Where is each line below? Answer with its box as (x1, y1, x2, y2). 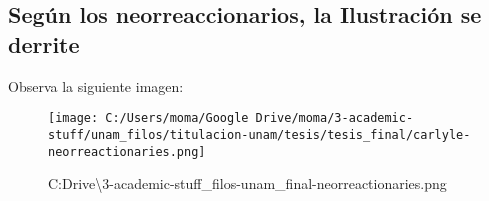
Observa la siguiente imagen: (8, 75, 184, 96)
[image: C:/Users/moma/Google (48, 111, 249, 126)
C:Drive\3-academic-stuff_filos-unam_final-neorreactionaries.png (48, 173, 447, 194)
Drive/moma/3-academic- (255, 111, 414, 126)
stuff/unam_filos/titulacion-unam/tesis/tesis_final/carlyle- (48, 127, 471, 142)
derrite (8, 28, 80, 59)
